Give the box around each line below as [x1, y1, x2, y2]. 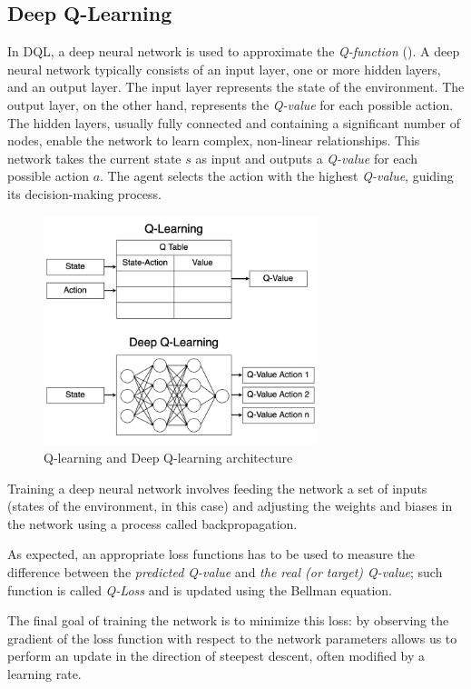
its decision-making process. [7, 184, 162, 203]
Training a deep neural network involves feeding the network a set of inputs [7, 478, 427, 497]
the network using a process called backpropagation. [7, 514, 298, 533]
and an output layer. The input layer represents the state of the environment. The [7, 77, 465, 96]
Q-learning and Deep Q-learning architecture [44, 447, 293, 466]
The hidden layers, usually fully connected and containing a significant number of [7, 113, 460, 132]
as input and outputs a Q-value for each [195, 148, 418, 167]
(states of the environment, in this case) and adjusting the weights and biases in [7, 496, 453, 515]
